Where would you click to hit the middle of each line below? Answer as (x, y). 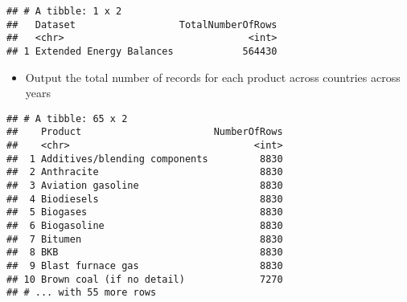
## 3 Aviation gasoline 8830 (145, 186)
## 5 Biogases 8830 (145, 212)
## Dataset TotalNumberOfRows (142, 24)
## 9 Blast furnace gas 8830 (145, 266)
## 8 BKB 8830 (145, 253)
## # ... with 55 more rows (82, 293)
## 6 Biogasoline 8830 (145, 226)
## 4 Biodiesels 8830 (145, 199)
